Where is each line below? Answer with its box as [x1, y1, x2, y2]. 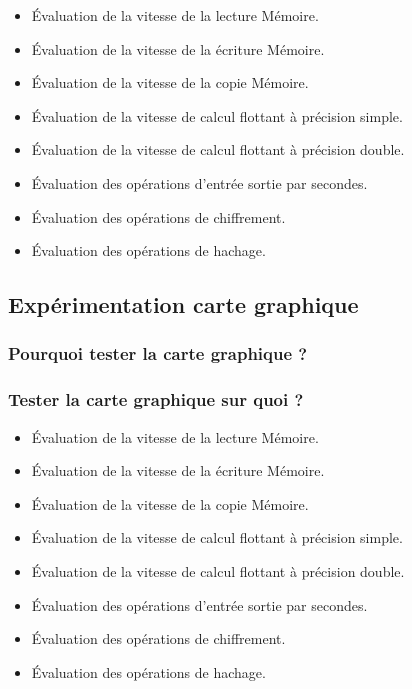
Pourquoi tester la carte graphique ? [8, 341, 308, 366]
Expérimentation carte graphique [8, 289, 359, 320]
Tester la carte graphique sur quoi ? [8, 387, 304, 412]
